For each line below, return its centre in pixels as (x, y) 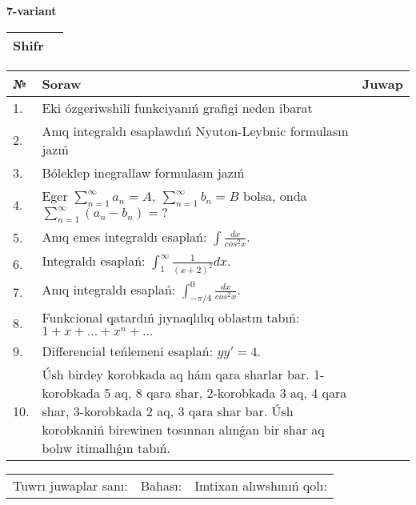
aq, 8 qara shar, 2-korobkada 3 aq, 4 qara (231, 393)
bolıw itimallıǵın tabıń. (106, 448)
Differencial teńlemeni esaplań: (128, 351)
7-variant (32, 10)
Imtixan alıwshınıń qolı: (261, 486)
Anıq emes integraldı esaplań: (124, 236)
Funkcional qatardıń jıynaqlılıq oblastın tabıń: (171, 318)
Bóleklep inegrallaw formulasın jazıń (143, 172)
